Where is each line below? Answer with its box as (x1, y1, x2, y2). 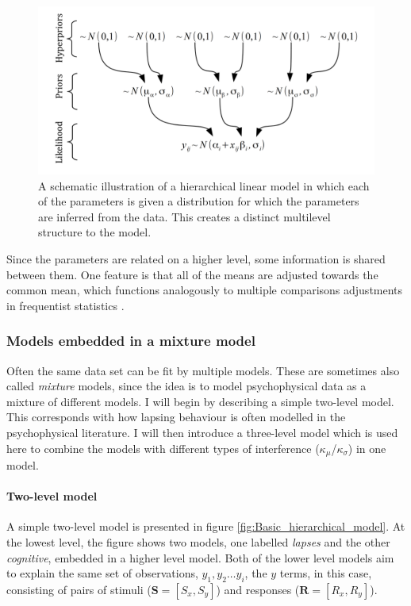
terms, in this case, (279, 565, 372, 581)
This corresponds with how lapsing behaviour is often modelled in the (6, 408, 346, 425)
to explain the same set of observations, (6, 565, 198, 581)
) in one (348, 439, 386, 456)
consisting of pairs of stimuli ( (6, 581, 152, 597)
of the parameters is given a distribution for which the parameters (38, 193, 359, 209)
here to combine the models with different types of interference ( (6, 439, 320, 456)
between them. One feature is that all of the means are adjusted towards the (6, 266, 378, 282)
